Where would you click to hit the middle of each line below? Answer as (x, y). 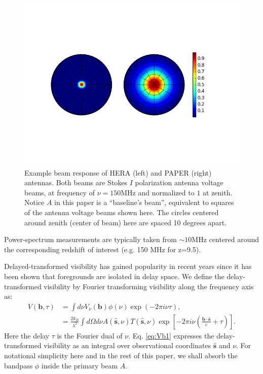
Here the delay (27, 335)
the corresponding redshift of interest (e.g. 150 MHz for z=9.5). (103, 249)
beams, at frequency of (60, 192)
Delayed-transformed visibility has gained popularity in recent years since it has (128, 266)
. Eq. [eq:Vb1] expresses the (171, 335)
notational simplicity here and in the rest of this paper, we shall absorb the (121, 355)
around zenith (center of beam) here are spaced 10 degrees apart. (125, 222)
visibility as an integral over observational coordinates (127, 345)
